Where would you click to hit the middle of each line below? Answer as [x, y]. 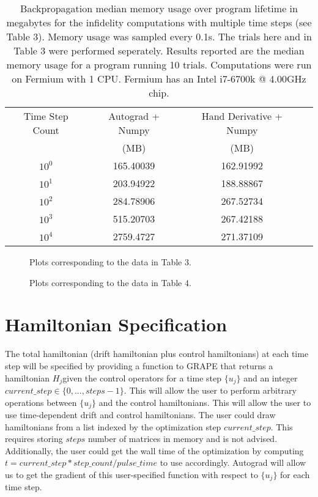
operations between [41, 402]
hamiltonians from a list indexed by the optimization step [113, 426]
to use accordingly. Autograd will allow [233, 462]
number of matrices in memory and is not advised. [183, 439]
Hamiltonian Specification [116, 324]
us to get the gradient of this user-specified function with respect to [131, 474]
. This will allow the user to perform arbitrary [210, 390]
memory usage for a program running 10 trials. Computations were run [159, 64]
